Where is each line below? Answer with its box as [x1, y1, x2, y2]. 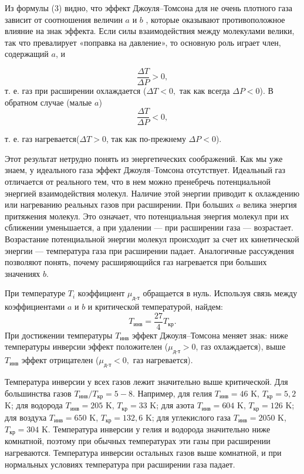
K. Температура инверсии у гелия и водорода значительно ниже [41, 423, 271, 435]
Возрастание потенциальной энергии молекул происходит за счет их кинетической [5, 233, 299, 245]
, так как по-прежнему [106, 133, 186, 145]
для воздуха [5, 411, 47, 423]
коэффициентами [5, 300, 65, 313]
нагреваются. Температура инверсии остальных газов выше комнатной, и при [5, 446, 282, 459]
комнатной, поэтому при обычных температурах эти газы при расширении [5, 435, 271, 447]
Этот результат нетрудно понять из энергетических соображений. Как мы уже [5, 152, 283, 164]
